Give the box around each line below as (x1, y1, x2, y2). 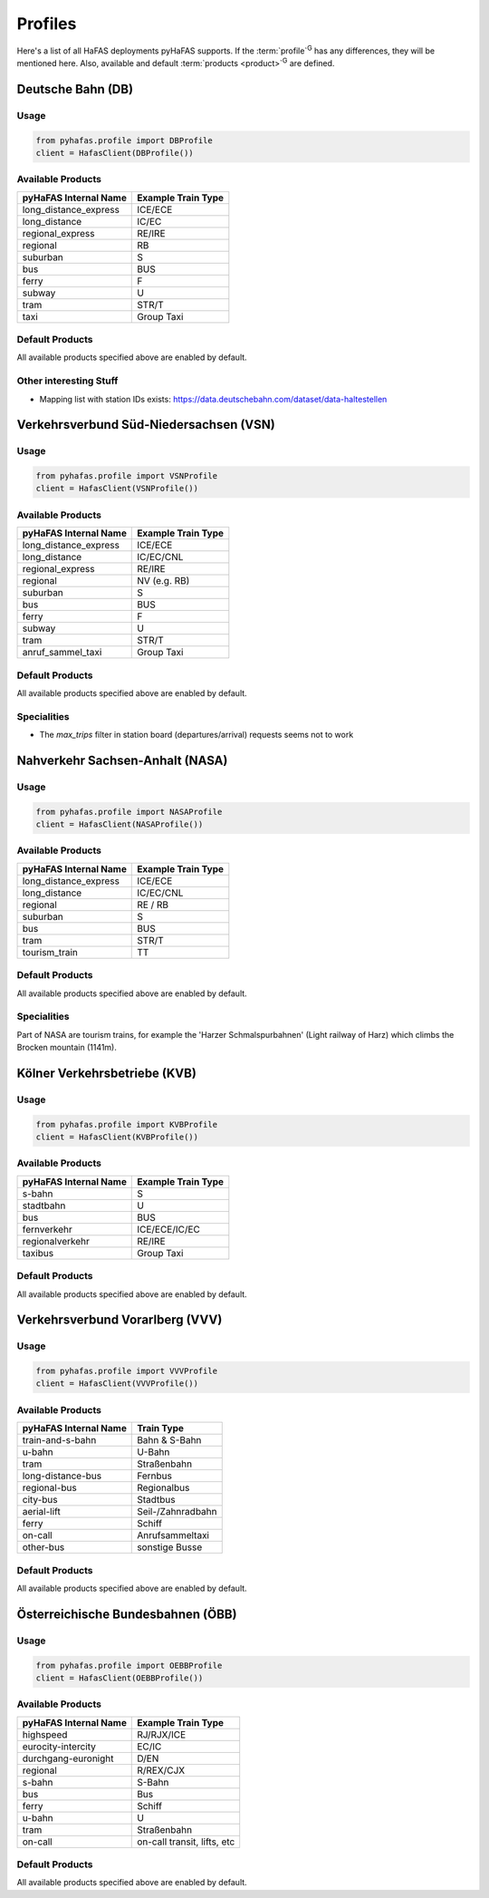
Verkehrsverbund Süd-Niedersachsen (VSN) (16, 417, 275, 432)
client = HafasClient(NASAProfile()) (35, 819, 204, 829)
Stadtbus (137, 1494, 176, 1506)
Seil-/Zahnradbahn (137, 1506, 217, 1518)
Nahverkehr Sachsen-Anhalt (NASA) (16, 752, 228, 768)
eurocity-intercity (22, 1740, 97, 1753)
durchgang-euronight (22, 1752, 114, 1765)
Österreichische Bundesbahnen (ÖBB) (16, 1606, 237, 1622)
